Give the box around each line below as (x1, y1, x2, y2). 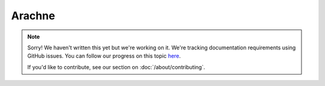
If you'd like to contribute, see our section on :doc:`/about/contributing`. (27, 63, 206, 70)
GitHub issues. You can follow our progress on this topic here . (27, 52, 181, 60)
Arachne (11, 9, 55, 22)
